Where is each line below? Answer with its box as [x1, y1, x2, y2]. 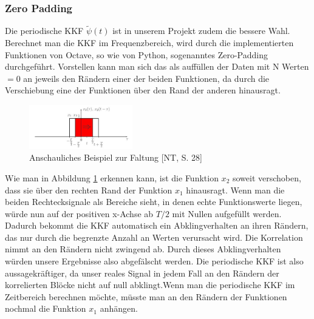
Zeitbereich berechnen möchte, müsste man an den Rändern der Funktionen [5, 290, 287, 303]
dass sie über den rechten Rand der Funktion [5, 183, 172, 196]
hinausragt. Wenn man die [186, 183, 285, 196]
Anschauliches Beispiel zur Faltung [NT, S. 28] [29, 151, 202, 164]
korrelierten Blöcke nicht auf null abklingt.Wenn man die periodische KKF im [5, 278, 295, 291]
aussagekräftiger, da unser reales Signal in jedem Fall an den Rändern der [5, 266, 279, 279]
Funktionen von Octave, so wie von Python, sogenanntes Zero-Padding [5, 48, 268, 61]
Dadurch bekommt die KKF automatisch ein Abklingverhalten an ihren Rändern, [5, 219, 309, 232]
